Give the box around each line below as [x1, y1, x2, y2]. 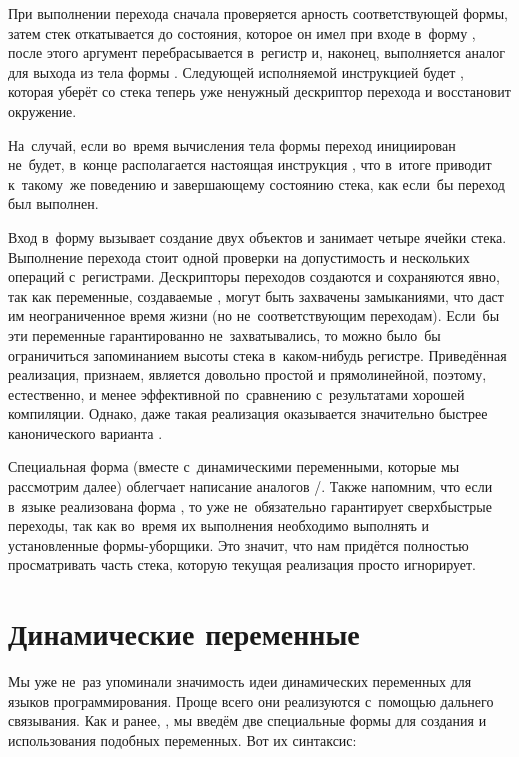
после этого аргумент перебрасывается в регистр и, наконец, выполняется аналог [8, 42, 506, 63]
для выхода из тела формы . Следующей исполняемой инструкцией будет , [8, 61, 464, 82]
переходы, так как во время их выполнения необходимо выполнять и [8, 515, 430, 536]
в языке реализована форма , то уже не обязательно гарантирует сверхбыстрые [8, 495, 492, 516]
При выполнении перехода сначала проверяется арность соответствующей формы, [8, 3, 509, 23]
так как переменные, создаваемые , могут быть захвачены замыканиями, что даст [8, 285, 504, 306]
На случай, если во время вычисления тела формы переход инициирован [8, 134, 456, 155]
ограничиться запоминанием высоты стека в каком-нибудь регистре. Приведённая [8, 344, 507, 365]
